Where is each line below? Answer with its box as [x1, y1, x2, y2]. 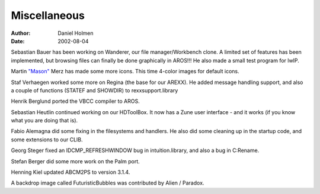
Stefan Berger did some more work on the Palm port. [11, 157, 140, 165]
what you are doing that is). [11, 117, 78, 124]
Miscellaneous [11, 9, 85, 22]
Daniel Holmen [57, 30, 94, 37]
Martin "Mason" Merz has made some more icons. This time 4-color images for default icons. [11, 68, 239, 75]
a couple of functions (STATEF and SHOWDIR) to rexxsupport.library [11, 86, 178, 94]
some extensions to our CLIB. [11, 136, 83, 143]
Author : [11, 30, 31, 37]
